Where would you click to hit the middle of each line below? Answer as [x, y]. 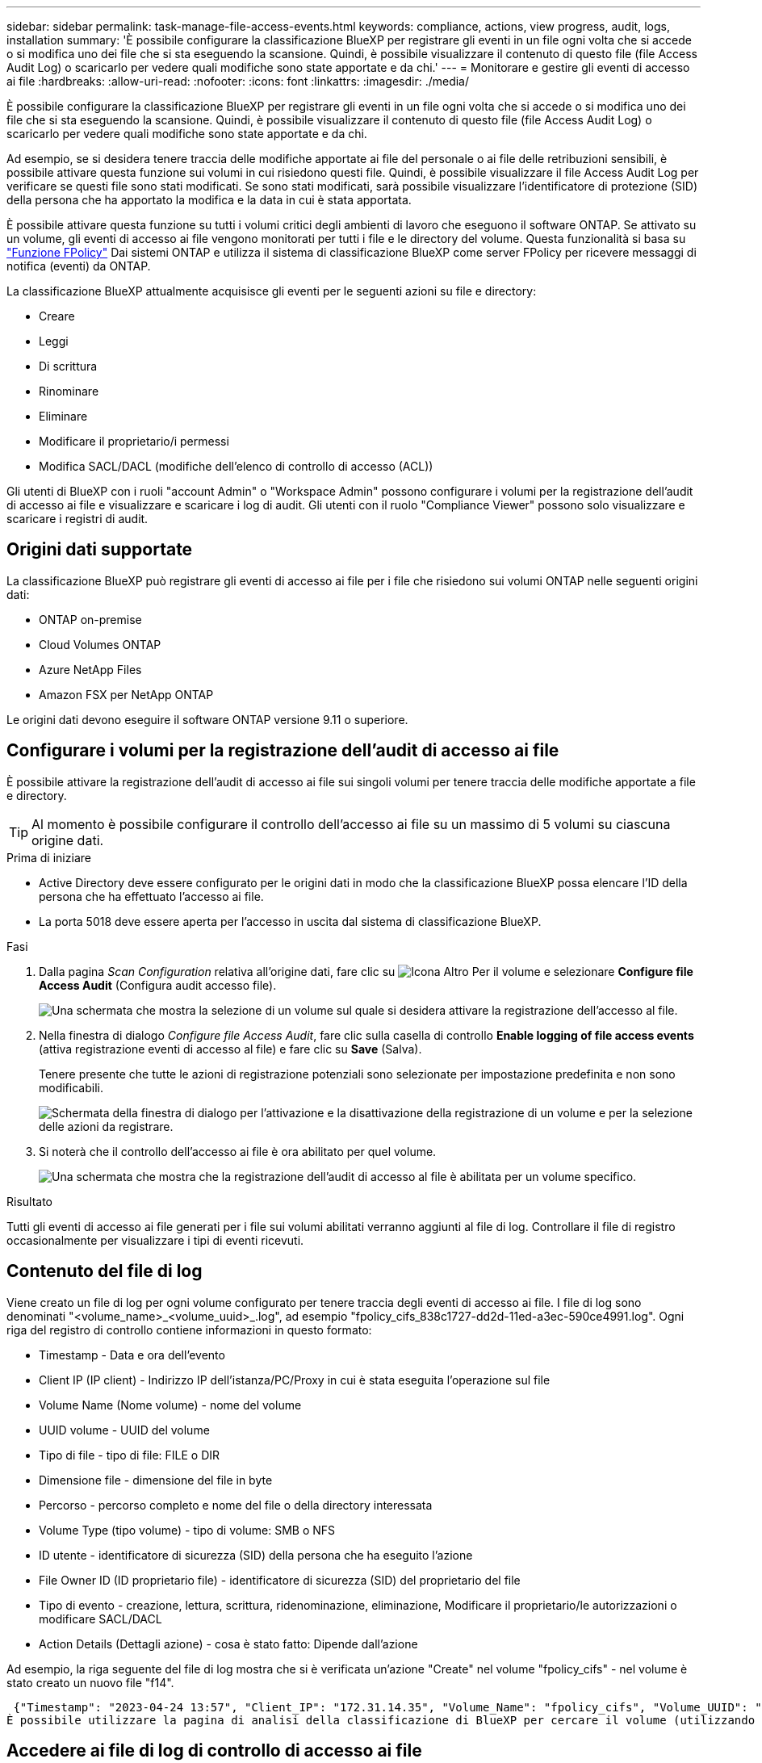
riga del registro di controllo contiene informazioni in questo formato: [189, 1330]
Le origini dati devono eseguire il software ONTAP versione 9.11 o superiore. [207, 719]
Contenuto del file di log [105, 1271]
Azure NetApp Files [90, 669]
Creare [57, 316]
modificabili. [71, 1087]
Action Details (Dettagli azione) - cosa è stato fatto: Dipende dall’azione [228, 1644]
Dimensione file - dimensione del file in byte [156, 1480]
